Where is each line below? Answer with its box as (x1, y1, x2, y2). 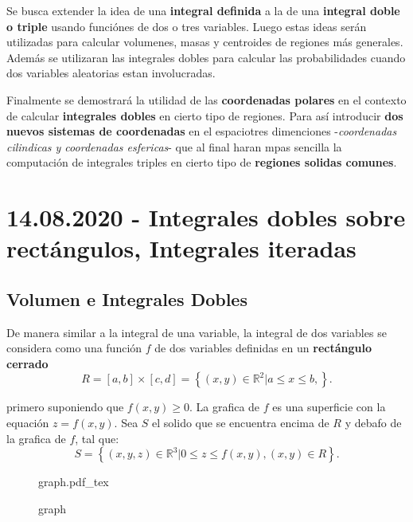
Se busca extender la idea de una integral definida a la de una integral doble (6, 2, 400, 18)
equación (6, 414, 49, 431)
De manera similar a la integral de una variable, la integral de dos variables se (6, 324, 387, 340)
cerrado (6, 355, 49, 371)
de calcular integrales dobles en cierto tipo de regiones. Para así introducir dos (6, 107, 403, 124)
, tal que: (75, 430, 119, 446)
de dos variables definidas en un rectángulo (154, 339, 372, 356)
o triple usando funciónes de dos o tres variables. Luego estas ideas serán (6, 18, 367, 34)
